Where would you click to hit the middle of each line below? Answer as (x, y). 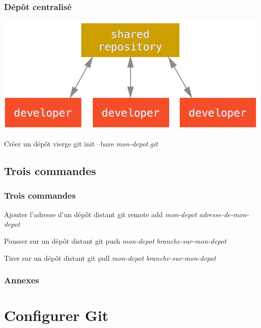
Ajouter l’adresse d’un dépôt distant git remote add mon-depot (101, 214)
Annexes (22, 280)
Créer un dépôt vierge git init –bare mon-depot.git (81, 144)
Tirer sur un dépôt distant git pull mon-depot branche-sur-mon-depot (110, 258)
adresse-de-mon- (224, 214)
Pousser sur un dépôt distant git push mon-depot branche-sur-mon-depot (115, 240)
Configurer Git (56, 315)
